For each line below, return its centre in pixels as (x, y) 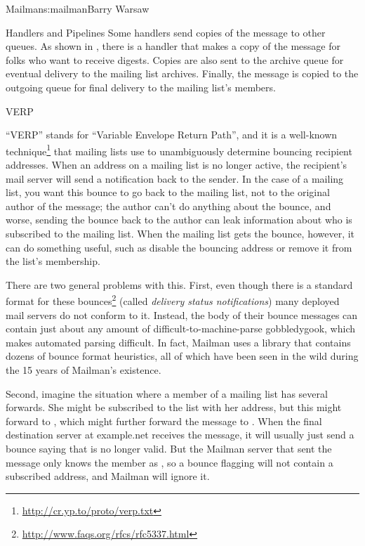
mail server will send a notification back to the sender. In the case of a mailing (175, 178)
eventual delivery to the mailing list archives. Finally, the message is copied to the (182, 73)
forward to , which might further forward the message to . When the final (164, 421)
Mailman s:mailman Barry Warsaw (78, 8)
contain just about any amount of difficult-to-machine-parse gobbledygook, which (181, 329)
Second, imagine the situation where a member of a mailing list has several (167, 393)
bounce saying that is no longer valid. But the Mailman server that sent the (169, 448)
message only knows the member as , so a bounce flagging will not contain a (170, 462)
